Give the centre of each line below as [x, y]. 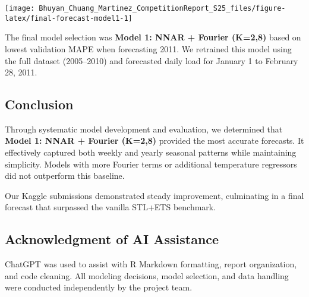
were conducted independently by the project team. [99, 287]
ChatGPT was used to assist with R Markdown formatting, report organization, [151, 264]
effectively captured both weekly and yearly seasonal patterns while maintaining [151, 152]
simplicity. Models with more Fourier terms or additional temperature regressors [151, 164]
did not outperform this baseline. [65, 176]
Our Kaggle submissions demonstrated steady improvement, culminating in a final [154, 195]
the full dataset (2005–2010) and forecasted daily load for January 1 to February [152, 60]
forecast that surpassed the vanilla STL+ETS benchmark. [111, 207]
